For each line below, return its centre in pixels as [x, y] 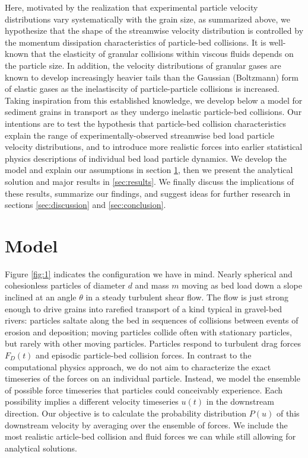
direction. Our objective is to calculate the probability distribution [126, 413]
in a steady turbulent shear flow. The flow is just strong [187, 297]
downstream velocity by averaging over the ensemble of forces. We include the [146, 425]
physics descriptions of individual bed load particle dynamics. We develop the [146, 158]
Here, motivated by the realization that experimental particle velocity [131, 7]
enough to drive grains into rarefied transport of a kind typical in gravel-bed [144, 308]
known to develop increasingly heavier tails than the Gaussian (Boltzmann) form [152, 77]
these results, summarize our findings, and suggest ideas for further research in [148, 193]
